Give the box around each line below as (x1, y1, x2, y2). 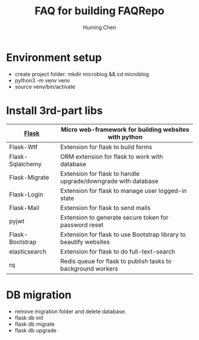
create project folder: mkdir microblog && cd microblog (14, 70, 149, 78)
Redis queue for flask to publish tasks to (60, 257, 172, 265)
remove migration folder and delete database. (14, 307, 127, 315)
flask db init (14, 314, 43, 321)
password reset (60, 221, 104, 229)
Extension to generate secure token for (60, 213, 169, 221)
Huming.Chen (82, 24, 117, 31)
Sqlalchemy (9, 160, 42, 168)
